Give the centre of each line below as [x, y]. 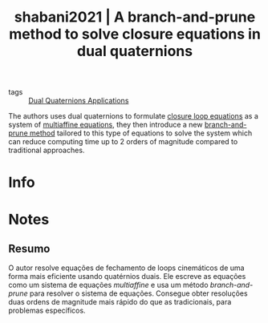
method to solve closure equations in [135, 34]
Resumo [29, 248]
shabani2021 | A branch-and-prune [135, 17]
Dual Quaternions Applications [79, 101]
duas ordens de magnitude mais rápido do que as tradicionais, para [120, 302]
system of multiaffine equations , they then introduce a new [106, 125]
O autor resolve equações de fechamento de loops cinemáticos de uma [126, 268]
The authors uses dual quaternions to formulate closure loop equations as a [134, 116]
